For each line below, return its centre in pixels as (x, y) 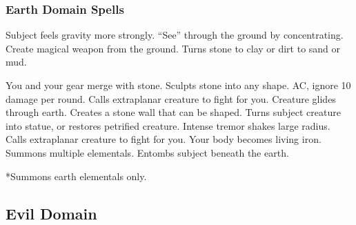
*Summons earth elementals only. (76, 176)
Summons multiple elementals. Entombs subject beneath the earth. (147, 152)
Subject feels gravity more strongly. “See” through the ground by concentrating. (175, 35)
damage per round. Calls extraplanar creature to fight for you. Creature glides (171, 98)
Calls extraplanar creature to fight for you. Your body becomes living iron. (164, 139)
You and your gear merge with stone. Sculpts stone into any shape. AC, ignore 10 (178, 85)
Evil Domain (51, 213)
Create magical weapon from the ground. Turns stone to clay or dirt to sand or (173, 48)
